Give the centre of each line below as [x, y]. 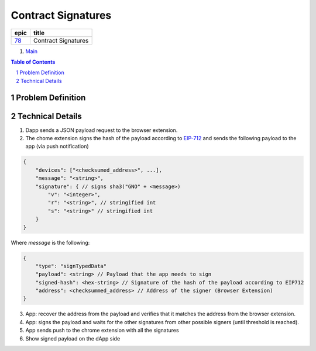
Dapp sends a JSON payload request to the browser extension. [102, 130]
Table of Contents [33, 62]
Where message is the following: [50, 242]
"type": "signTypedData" [71, 266]
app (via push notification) [57, 147]
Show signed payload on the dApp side [73, 338]
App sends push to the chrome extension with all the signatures [102, 331]
